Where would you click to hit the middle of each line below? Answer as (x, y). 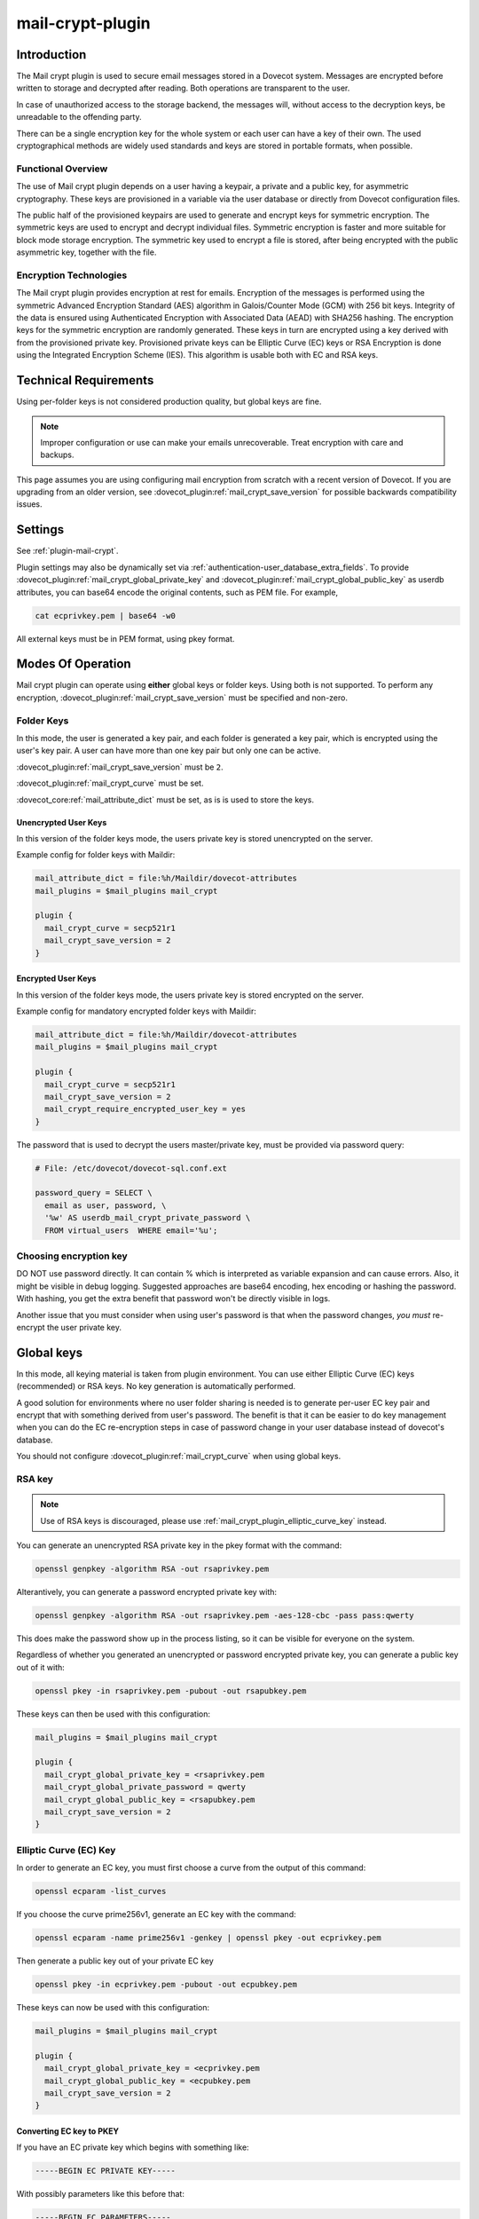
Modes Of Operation (74, 664)
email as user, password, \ (106, 1205)
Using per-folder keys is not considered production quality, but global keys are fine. (169, 402)
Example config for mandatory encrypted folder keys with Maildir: (136, 1011)
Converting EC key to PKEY (68, 2131)
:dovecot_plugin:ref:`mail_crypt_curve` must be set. (110, 783)
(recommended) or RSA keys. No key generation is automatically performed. (156, 1386)
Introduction (51, 55)
